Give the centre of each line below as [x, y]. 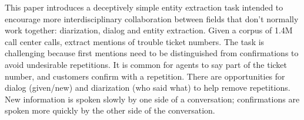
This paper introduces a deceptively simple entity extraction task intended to [144, 7]
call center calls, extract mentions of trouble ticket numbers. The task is [135, 41]
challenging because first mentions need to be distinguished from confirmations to [152, 53]
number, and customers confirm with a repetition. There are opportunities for [145, 76]
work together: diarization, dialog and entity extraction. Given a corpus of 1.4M [149, 30]
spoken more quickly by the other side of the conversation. [110, 110]
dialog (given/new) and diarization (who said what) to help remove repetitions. [148, 88]
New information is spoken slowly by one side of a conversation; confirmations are [152, 99]
